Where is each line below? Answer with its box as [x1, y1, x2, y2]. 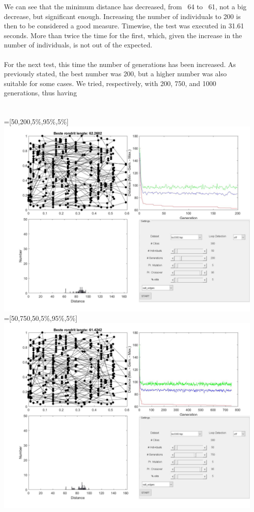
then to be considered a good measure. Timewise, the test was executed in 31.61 [4, 21, 244, 31]
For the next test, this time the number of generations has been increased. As [4, 59, 236, 69]
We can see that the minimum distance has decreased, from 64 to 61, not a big [4, 1, 247, 11]
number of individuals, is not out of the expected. [4, 40, 152, 50]
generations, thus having [4, 88, 77, 98]
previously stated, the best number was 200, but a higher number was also [4, 68, 227, 79]
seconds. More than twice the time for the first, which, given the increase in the [4, 30, 242, 40]
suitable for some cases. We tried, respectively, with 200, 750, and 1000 [4, 78, 216, 88]
